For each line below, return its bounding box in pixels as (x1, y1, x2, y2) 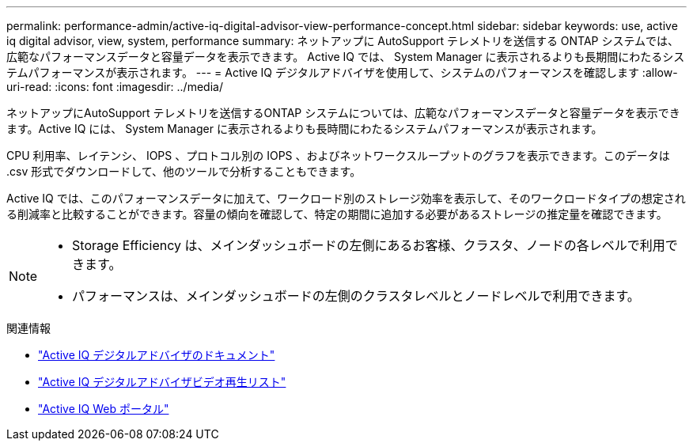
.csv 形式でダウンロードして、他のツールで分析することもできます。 (6, 165, 362, 178)
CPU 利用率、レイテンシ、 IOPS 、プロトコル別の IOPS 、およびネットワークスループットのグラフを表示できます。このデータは (6, 149, 670, 162)
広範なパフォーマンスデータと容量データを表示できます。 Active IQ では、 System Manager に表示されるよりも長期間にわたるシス (6, 50, 685, 63)
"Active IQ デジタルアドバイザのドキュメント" (38, 348, 275, 362)
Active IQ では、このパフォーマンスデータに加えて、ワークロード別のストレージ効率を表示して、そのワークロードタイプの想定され (6, 191, 686, 205)
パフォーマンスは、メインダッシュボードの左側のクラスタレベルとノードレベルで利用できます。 (72, 288, 640, 304)
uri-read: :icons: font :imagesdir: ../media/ (6, 80, 223, 93)
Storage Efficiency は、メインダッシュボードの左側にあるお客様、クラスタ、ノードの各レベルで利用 (72, 237, 665, 253)
